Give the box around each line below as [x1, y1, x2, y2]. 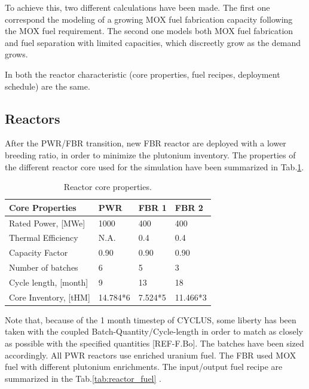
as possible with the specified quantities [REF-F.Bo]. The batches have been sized [5, 337, 304, 350]
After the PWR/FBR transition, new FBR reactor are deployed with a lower [5, 137, 286, 149]
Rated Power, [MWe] [9, 216, 85, 229]
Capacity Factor [9, 246, 68, 259]
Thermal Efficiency [9, 231, 78, 244]
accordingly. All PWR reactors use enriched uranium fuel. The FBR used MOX [5, 348, 296, 361]
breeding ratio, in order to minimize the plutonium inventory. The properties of [5, 148, 296, 161]
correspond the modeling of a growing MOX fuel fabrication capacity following [5, 13, 293, 25]
